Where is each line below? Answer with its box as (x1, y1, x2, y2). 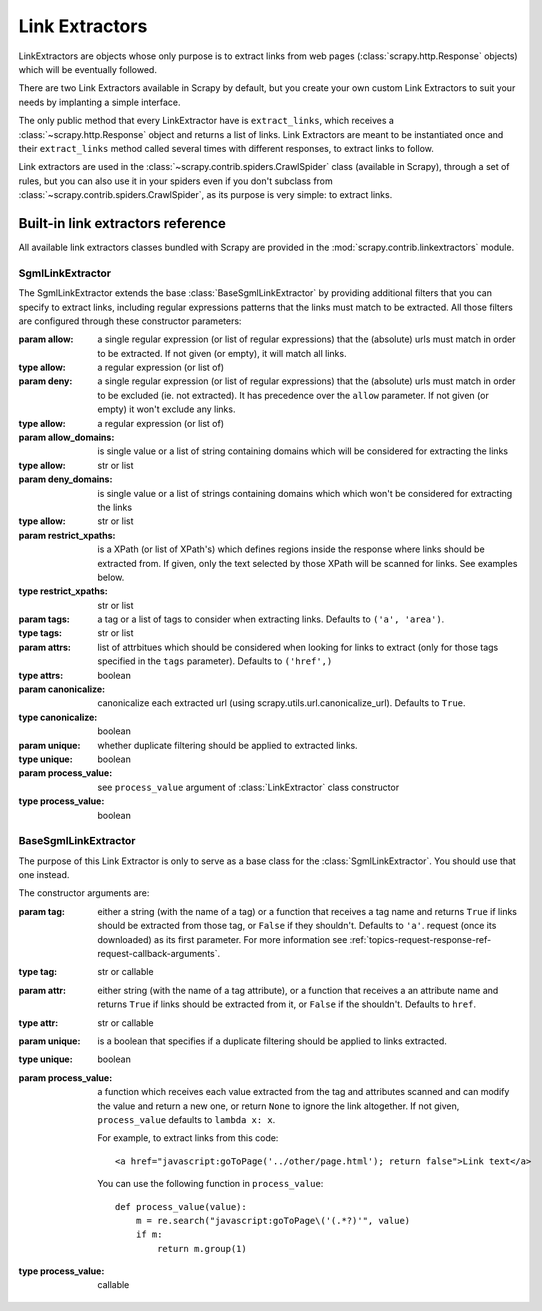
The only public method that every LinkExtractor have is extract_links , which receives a (18, 115, 395, 127)
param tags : (18, 613, 70, 625)
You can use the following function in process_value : (97, 1178, 324, 1190)
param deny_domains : (18, 473, 113, 485)
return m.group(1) (156, 1243, 247, 1254)
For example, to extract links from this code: (97, 1132, 279, 1144)
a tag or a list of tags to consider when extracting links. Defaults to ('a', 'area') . (97, 613, 445, 625)
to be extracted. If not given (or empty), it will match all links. (97, 347, 347, 359)
